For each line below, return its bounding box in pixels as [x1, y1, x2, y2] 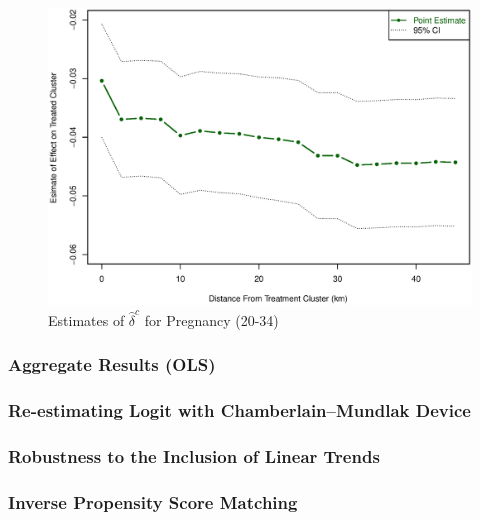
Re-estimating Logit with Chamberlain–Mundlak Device [8, 397, 471, 422]
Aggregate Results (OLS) [8, 352, 216, 377]
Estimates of [48, 309, 125, 330]
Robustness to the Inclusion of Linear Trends [8, 443, 380, 468]
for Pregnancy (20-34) [144, 309, 279, 330]
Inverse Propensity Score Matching [8, 489, 298, 514]
